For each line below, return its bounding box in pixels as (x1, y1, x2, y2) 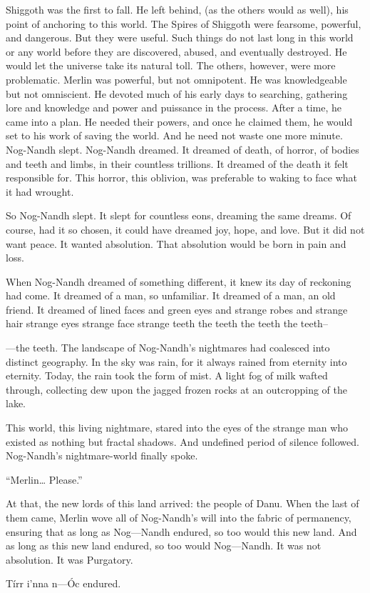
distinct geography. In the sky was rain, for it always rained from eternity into (6, 354, 347, 369)
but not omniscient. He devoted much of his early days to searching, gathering (6, 86, 348, 101)
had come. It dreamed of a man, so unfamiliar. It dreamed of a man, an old (6, 288, 336, 303)
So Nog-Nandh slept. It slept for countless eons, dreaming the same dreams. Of (6, 208, 351, 223)
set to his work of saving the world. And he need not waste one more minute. (6, 128, 343, 143)
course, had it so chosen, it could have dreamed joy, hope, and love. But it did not (6, 221, 365, 236)
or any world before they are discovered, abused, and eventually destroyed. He (6, 44, 347, 59)
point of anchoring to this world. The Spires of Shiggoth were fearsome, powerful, (6, 16, 361, 31)
